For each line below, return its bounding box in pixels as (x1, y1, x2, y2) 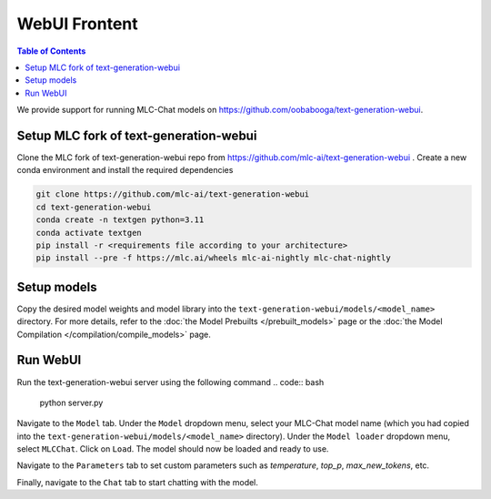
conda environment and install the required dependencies (16, 165, 234, 176)
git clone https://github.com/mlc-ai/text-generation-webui (35, 189, 310, 199)
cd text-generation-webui (35, 201, 152, 212)
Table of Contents (16, 46, 86, 56)
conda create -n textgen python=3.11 (35, 215, 205, 225)
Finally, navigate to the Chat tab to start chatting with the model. (16, 476, 259, 487)
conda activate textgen (35, 228, 143, 238)
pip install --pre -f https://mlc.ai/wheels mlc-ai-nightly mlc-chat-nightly (35, 253, 391, 263)
